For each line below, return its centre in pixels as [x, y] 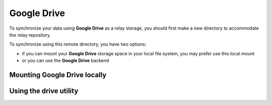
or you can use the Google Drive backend [65, 61]
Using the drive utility [44, 91]
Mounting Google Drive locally [58, 75]
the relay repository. [30, 35]
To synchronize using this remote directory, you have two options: [78, 44]
